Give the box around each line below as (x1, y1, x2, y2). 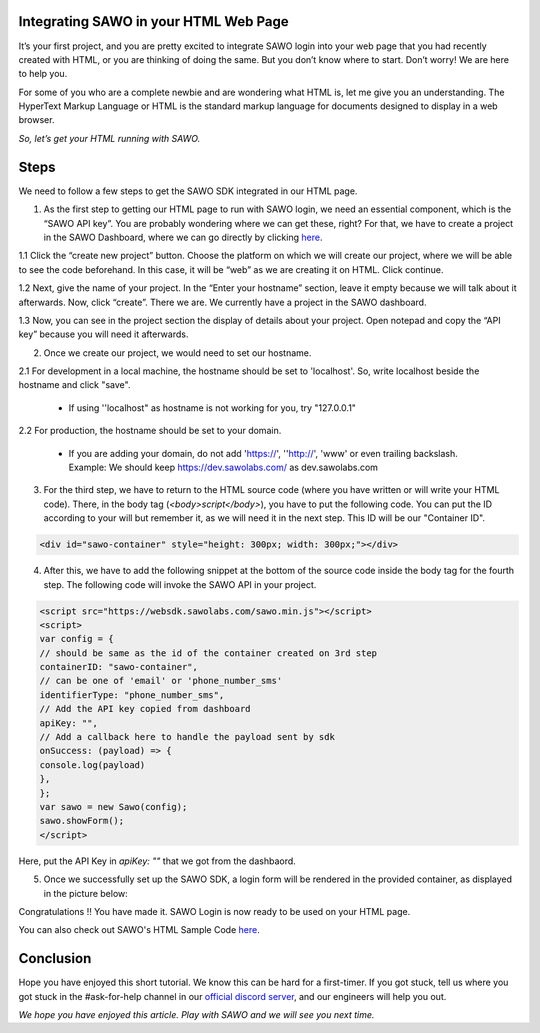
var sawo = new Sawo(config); (39, 801, 188, 812)
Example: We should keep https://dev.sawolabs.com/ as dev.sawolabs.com (68, 461, 379, 474)
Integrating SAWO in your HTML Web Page (18, 13, 289, 30)
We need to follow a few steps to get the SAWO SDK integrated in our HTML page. (18, 185, 358, 197)
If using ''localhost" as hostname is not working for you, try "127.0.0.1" (68, 401, 357, 414)
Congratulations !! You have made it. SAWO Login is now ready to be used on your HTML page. (18, 905, 411, 917)
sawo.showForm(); (39, 815, 125, 827)
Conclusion (18, 950, 92, 967)
